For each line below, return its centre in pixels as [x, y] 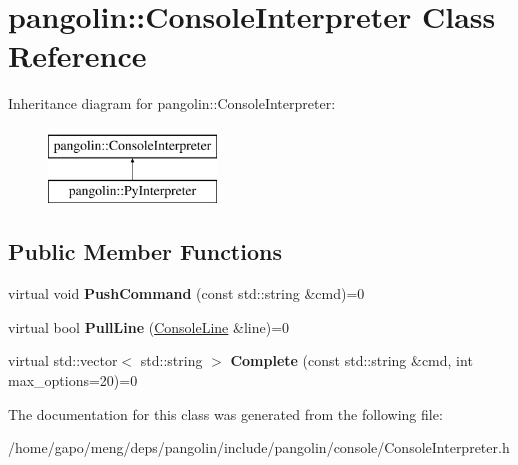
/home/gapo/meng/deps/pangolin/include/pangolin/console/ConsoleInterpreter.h [259, 447]
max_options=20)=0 [73, 380]
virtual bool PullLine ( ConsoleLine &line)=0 [149, 326]
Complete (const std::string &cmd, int [351, 360]
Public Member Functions [145, 251]
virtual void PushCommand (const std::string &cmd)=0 [186, 293]
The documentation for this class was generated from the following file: [225, 413]
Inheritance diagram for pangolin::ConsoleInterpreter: [172, 103]
